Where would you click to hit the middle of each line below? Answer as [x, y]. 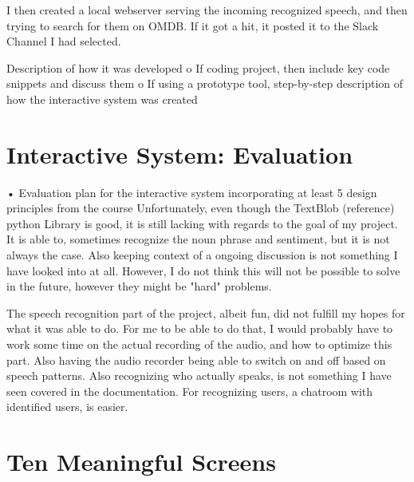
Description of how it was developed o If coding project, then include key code [198, 67]
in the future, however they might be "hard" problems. [139, 286]
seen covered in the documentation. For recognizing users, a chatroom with [190, 391]
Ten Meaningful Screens [141, 462]
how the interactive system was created [102, 99]
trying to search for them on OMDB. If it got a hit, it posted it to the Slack [193, 25]
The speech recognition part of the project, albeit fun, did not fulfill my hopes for [206, 312]
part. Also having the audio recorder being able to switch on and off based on [196, 360]
